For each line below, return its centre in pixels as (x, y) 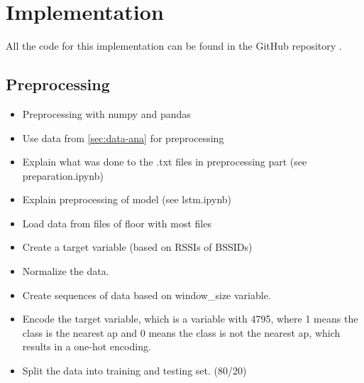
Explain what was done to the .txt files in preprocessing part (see (165, 162)
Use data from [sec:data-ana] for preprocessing (123, 137)
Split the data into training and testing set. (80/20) (134, 371)
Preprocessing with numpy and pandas (106, 113)
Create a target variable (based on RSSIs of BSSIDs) (137, 247)
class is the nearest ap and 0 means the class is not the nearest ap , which (181, 332)
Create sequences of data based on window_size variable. (147, 295)
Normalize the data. (66, 271)
